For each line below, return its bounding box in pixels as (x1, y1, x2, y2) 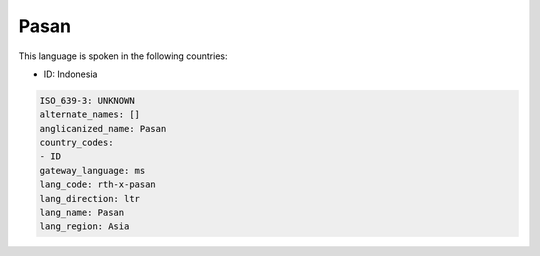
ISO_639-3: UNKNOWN (39, 95, 135, 106)
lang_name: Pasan (39, 207, 125, 219)
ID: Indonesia (43, 68, 98, 80)
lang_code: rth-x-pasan (39, 179, 157, 190)
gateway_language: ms (39, 165, 146, 176)
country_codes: (39, 137, 114, 149)
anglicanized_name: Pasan (39, 123, 167, 134)
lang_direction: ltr (39, 193, 140, 204)
